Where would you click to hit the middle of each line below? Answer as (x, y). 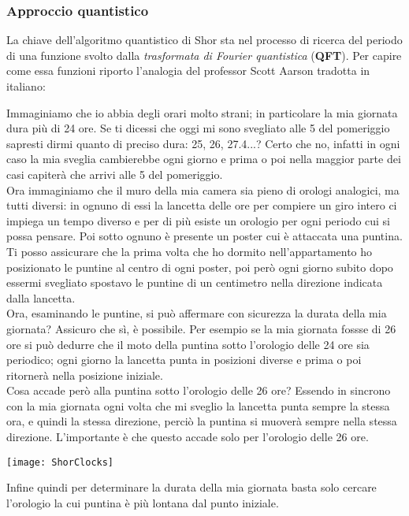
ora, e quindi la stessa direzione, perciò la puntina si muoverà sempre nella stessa (202, 421)
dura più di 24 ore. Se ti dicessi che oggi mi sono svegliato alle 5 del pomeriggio (198, 128)
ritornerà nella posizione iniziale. (85, 375)
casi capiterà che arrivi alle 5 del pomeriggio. (115, 174)
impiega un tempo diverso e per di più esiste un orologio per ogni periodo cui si (199, 220)
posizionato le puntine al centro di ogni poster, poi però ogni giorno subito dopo (200, 267)
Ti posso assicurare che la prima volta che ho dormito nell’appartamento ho (190, 251)
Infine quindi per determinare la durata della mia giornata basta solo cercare (191, 487)
